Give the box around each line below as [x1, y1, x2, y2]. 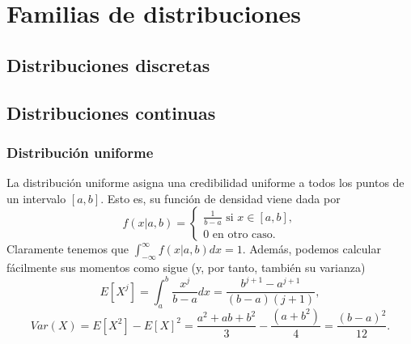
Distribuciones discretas [6, 52, 210, 77]
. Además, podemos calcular [242, 240, 381, 257]
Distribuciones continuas [6, 100, 216, 125]
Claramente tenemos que [6, 240, 129, 257]
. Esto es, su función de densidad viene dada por [100, 189, 341, 206]
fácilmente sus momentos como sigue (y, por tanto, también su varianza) [6, 259, 366, 276]
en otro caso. [212, 228, 276, 240]
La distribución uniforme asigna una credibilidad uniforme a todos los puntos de [6, 174, 405, 191]
